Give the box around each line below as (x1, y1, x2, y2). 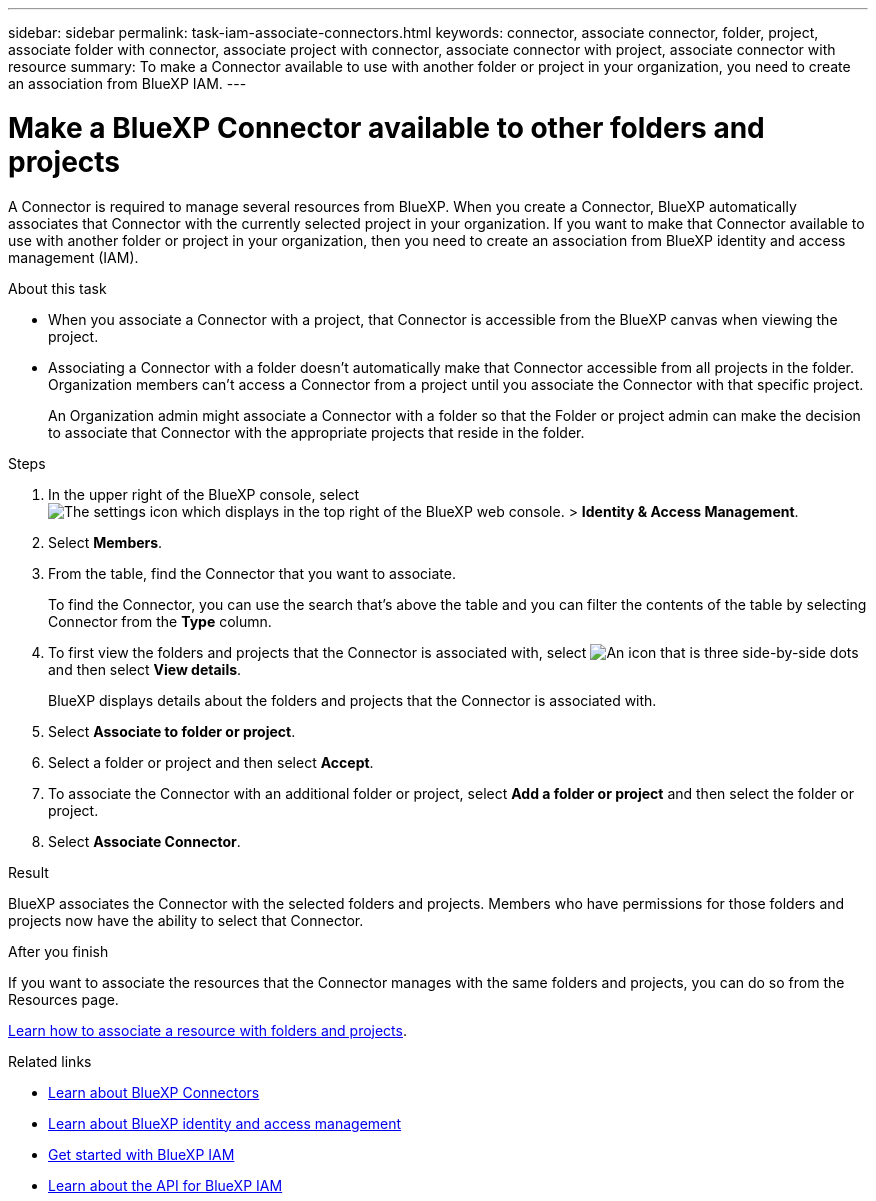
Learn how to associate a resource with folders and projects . (8, 1021, 407, 1039)
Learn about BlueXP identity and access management (48, 1114, 402, 1132)
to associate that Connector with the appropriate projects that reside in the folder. (48, 423, 585, 441)
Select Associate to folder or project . (48, 722, 296, 740)
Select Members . (48, 533, 163, 551)
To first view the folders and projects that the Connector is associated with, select (48, 643, 587, 661)
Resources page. (8, 990, 119, 1008)
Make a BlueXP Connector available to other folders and (8, 110, 765, 145)
